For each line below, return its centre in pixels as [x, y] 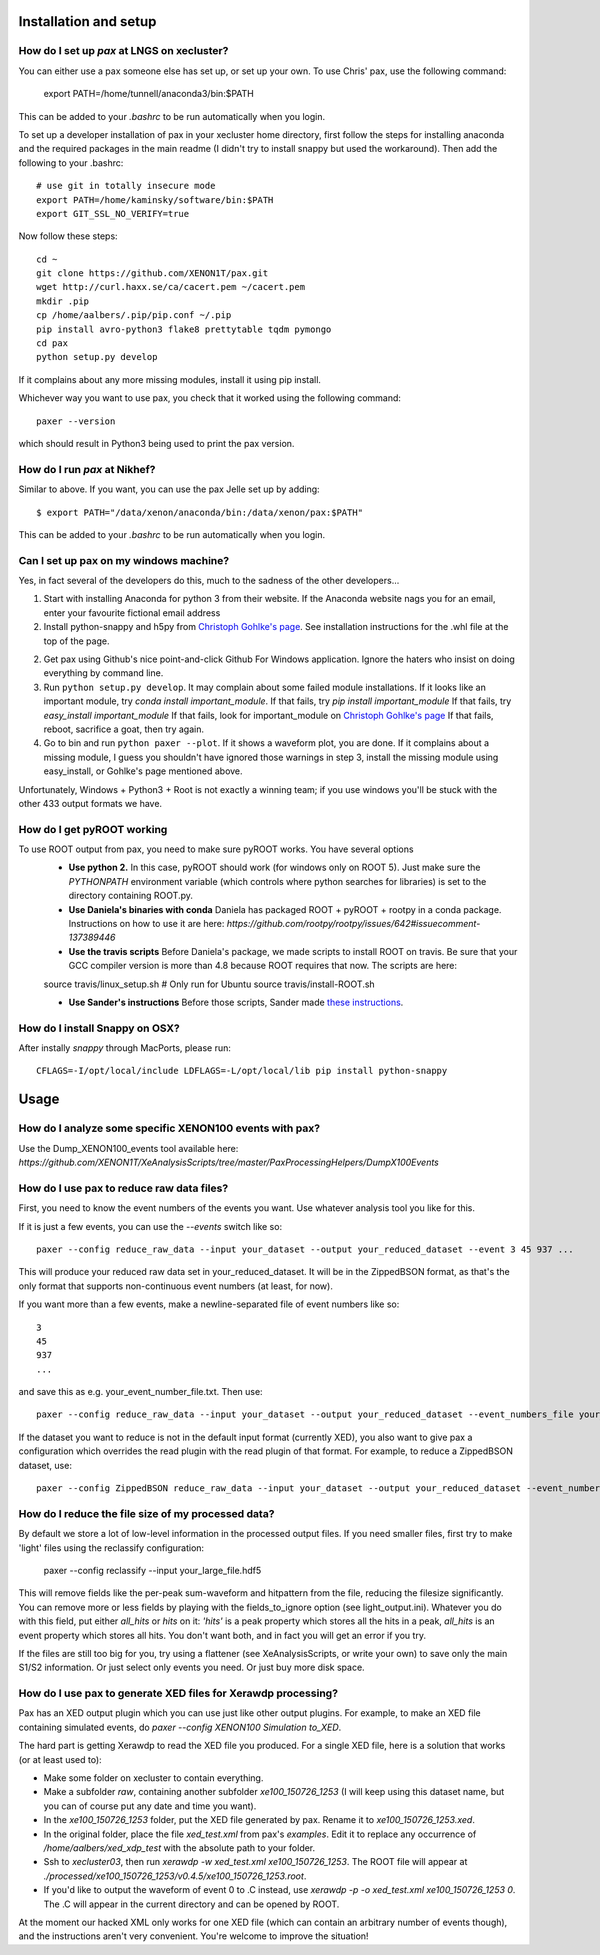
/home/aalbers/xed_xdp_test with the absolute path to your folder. [179, 1847]
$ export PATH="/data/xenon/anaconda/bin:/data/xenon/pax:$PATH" [200, 512]
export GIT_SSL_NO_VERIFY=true [113, 213]
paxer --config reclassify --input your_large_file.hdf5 [152, 1570]
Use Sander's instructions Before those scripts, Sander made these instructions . [236, 1002]
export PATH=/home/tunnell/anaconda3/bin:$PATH [148, 94]
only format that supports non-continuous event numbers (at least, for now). [176, 1286]
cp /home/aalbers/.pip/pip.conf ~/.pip [134, 315]
